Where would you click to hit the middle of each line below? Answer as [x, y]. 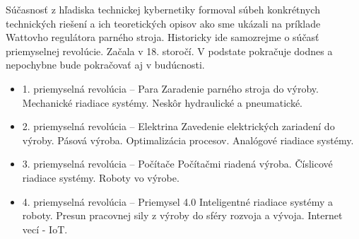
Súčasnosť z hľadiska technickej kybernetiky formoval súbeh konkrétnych [163, 9]
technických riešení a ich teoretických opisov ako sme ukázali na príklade [163, 23]
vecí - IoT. [45, 229]
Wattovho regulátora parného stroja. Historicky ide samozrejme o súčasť [163, 37]
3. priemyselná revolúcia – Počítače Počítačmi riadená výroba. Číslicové [177, 164]
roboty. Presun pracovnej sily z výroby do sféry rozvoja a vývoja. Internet [182, 215]
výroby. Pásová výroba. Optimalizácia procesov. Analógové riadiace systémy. [188, 140]
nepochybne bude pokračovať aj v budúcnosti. [105, 65]
